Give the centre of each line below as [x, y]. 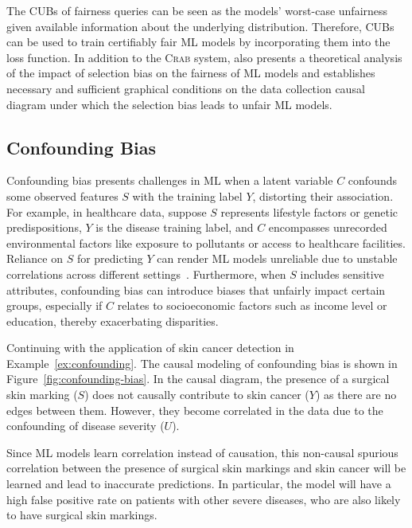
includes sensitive [342, 274]
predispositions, [44, 227]
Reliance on [35, 258]
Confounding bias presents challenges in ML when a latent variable [170, 180]
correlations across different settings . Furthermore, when [146, 274]
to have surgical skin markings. [82, 515]
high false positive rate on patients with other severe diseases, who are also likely [204, 499]
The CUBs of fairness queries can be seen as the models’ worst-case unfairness [197, 10]
